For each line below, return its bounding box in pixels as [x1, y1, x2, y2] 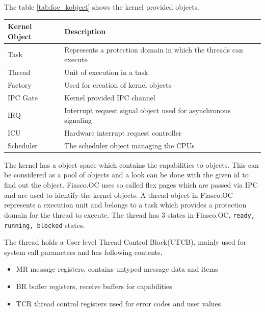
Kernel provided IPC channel [64, 92, 155, 102]
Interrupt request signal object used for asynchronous [64, 105, 231, 115]
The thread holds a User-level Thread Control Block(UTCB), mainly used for [4, 237, 247, 247]
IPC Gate [8, 92, 38, 102]
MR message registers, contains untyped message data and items [16, 264, 218, 274]
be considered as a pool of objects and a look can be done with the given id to [4, 169, 249, 180]
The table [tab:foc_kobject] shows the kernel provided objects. [4, 2, 199, 12]
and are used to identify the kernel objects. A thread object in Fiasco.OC [4, 189, 233, 200]
